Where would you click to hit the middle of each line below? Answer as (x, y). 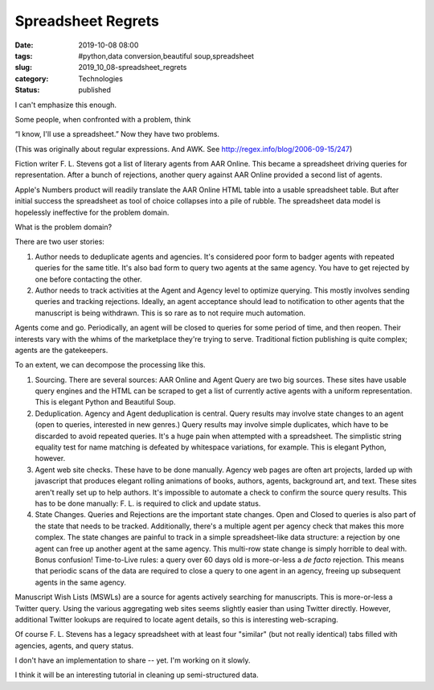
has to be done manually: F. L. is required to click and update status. (148, 503)
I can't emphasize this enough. (66, 105)
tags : (24, 55)
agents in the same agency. (80, 582)
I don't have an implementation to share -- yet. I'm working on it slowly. (133, 660)
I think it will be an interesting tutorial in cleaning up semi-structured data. (137, 675)
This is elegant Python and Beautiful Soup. (105, 402)
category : (32, 78)
